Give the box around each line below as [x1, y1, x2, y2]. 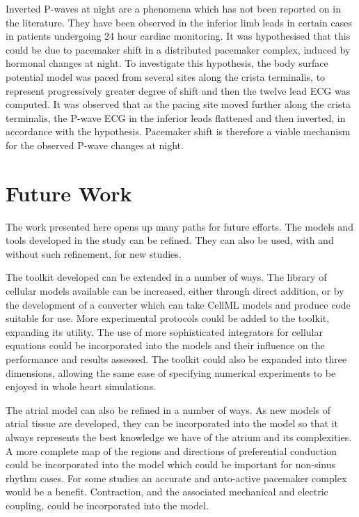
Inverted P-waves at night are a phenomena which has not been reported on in [6, 1, 341, 15]
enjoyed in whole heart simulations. [6, 379, 157, 394]
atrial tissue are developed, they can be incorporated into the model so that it [6, 416, 338, 431]
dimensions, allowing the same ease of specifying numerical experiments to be [6, 365, 336, 380]
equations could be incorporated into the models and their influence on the [6, 338, 325, 353]
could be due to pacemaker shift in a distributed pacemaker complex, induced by [6, 42, 351, 56]
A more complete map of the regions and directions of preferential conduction [6, 443, 337, 458]
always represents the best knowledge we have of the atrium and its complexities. [6, 429, 352, 444]
